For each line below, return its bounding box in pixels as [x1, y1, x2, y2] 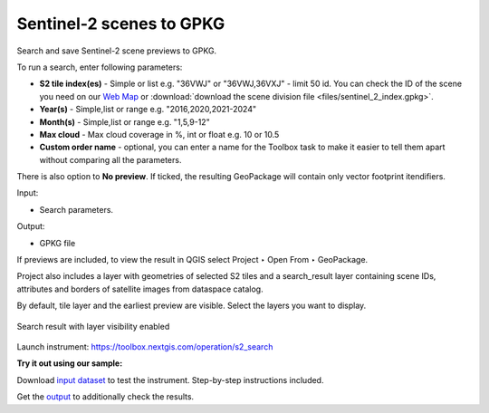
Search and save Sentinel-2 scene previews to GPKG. [16, 45, 217, 56]
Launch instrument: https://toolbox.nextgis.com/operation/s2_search [16, 341, 273, 352]
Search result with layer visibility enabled [16, 321, 170, 331]
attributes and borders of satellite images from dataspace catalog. [16, 283, 264, 294]
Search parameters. [39, 204, 113, 215]
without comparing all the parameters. [39, 154, 182, 165]
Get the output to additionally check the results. [16, 391, 195, 402]
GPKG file [39, 237, 76, 248]
